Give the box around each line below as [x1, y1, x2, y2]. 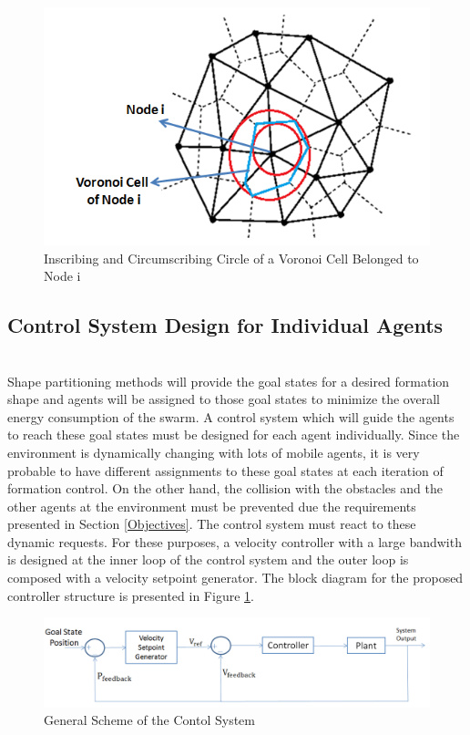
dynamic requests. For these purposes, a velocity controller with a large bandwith [7, 532, 462, 551]
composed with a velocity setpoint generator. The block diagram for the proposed [7, 568, 464, 587]
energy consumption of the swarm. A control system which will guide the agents [7, 407, 455, 426]
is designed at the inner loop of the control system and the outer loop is [7, 550, 409, 569]
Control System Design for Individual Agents [7, 311, 444, 339]
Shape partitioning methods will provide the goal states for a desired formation [7, 371, 450, 390]
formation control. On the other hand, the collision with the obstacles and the [7, 479, 443, 498]
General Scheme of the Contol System [44, 710, 255, 730]
